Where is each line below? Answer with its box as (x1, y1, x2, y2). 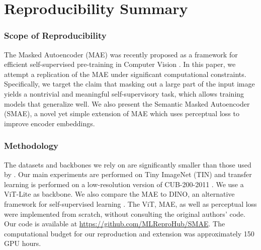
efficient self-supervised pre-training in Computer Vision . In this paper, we (4, 59, 236, 69)
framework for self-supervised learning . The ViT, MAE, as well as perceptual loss (4, 198, 257, 209)
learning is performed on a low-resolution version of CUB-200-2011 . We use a (4, 179, 244, 189)
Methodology (4, 139, 59, 152)
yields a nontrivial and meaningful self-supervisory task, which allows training (4, 88, 244, 99)
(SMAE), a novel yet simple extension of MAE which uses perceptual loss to (4, 108, 239, 119)
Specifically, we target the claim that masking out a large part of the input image (4, 78, 255, 89)
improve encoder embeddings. (4, 118, 95, 128)
